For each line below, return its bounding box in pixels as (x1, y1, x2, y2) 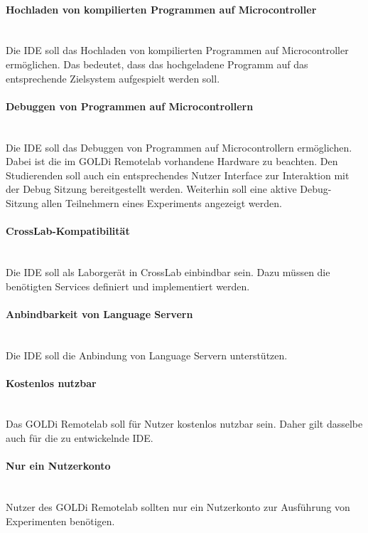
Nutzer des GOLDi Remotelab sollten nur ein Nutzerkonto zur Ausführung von (6, 500, 350, 514)
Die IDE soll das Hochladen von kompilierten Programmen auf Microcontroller (6, 43, 349, 58)
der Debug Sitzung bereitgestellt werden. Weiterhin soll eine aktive (6, 181, 297, 196)
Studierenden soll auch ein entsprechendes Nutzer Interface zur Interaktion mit (6, 167, 350, 182)
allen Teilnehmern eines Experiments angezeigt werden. (41, 195, 282, 210)
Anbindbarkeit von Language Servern (6, 306, 193, 321)
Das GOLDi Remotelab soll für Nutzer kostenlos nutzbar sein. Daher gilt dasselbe (6, 416, 363, 431)
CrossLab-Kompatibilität (6, 223, 130, 238)
